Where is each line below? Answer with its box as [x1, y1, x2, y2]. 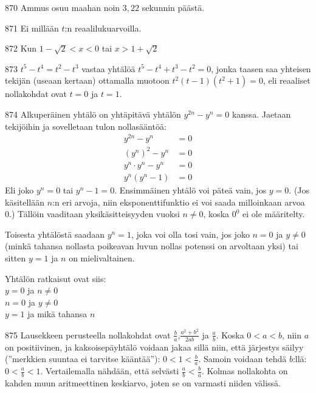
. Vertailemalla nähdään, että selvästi [40, 364, 179, 377]
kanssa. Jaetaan [232, 107, 291, 120]
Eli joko [5, 183, 34, 196]
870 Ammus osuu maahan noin [5, 1, 120, 13]
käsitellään [5, 195, 45, 208]
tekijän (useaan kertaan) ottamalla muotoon [5, 74, 170, 87]
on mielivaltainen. [69, 251, 135, 264]
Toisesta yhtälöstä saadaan [5, 227, 105, 240]
